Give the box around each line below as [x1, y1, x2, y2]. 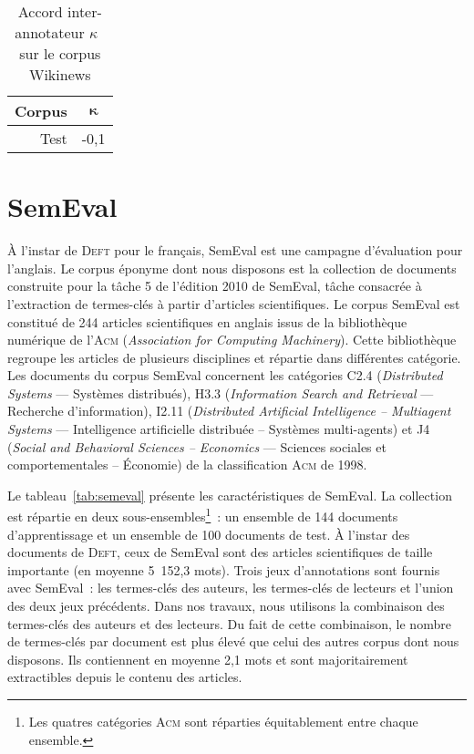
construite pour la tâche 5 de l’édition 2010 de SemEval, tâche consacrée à [7, 276, 422, 295]
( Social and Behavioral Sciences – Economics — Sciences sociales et [7, 437, 386, 456]
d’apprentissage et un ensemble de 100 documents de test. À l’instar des [7, 524, 410, 543]
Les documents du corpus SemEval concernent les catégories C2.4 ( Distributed [7, 366, 443, 385]
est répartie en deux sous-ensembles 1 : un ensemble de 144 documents [7, 504, 398, 526]
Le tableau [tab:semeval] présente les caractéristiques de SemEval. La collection [7, 485, 452, 504]
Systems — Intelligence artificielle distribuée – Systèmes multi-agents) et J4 [7, 419, 430, 439]
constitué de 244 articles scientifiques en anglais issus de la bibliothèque [7, 312, 407, 331]
